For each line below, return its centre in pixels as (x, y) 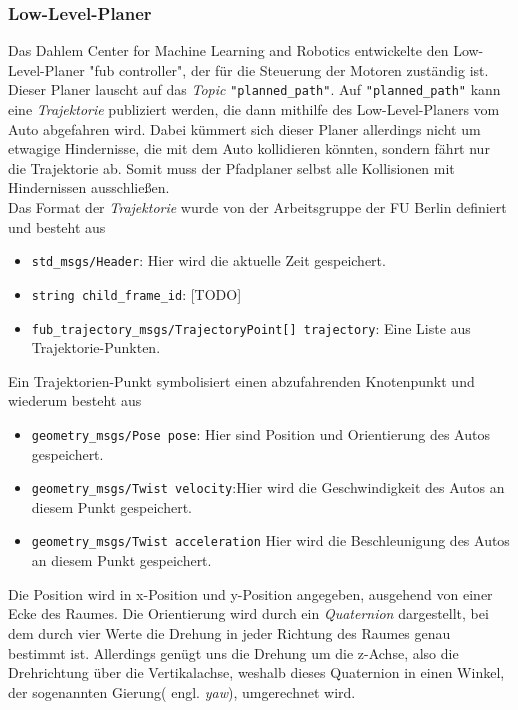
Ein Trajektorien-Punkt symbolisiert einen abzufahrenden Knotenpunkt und (241, 380)
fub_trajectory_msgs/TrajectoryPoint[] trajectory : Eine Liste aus (251, 327)
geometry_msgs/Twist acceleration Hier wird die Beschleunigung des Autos (270, 540)
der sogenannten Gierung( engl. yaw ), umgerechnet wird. (182, 691)
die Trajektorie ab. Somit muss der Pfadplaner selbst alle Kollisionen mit (231, 167)
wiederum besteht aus (75, 400)
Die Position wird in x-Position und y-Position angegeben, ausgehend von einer (250, 593)
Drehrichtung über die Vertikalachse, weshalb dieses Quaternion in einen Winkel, (256, 672)
